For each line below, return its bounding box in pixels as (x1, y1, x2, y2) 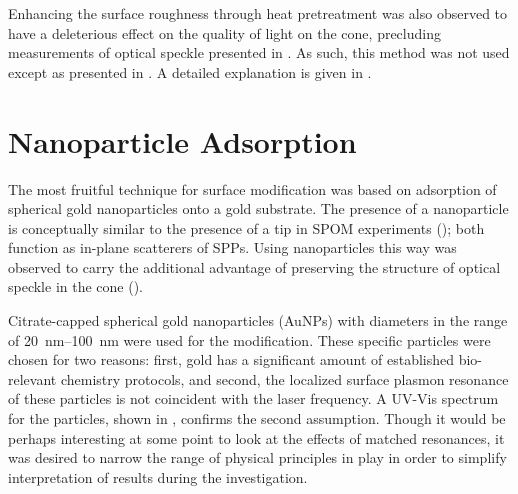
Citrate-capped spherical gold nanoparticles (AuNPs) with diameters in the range (8, 310, 508, 331)
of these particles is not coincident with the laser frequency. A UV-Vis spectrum (8, 388, 499, 409)
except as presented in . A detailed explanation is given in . (8, 61, 372, 82)
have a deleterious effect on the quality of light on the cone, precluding (8, 22, 441, 43)
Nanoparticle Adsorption (8, 120, 357, 161)
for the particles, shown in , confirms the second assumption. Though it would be (8, 408, 506, 429)
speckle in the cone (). (8, 276, 144, 297)
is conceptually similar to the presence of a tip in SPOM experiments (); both (8, 217, 485, 238)
